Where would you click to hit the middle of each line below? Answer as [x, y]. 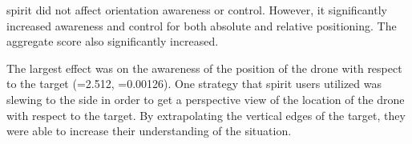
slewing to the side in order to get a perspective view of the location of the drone [206, 99]
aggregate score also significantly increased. [113, 41]
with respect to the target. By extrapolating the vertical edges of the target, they [206, 115]
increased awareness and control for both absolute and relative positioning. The [202, 25]
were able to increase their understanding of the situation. [149, 131]
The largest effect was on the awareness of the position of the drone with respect [204, 68]
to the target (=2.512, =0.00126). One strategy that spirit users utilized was [194, 84]
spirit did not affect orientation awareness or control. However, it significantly [197, 10]
